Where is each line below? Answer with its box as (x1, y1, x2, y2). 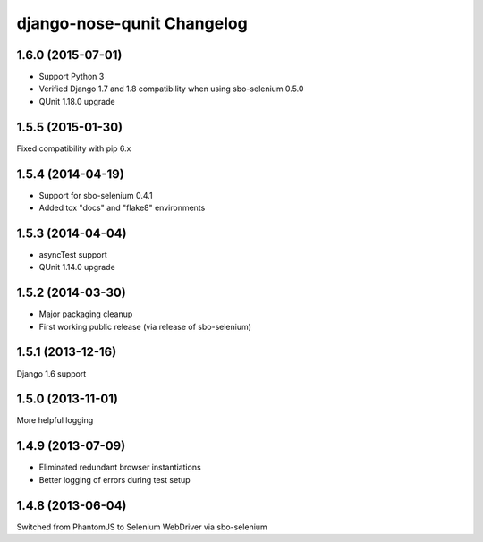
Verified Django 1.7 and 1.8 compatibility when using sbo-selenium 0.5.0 (38, 83, 304, 94)
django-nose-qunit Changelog (16, 13, 248, 33)
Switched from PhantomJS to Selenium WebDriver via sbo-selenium (16, 521, 267, 532)
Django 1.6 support (16, 368, 87, 379)
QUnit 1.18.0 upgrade (38, 96, 115, 106)
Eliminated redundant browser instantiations (38, 462, 201, 473)
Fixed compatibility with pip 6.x (16, 143, 131, 154)
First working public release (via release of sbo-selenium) (38, 321, 252, 332)
